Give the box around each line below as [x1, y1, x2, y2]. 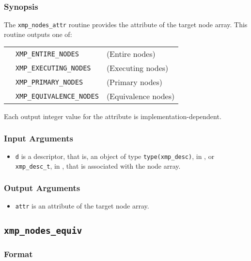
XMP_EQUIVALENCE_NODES [16, 92, 99, 100]
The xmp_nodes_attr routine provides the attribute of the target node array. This [4, 19, 248, 30]
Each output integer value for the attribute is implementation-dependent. [4, 111, 221, 122]
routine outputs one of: [4, 29, 72, 39]
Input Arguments [4, 132, 73, 144]
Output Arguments [4, 181, 80, 193]
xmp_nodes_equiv [4, 225, 82, 236]
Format [4, 247, 33, 260]
